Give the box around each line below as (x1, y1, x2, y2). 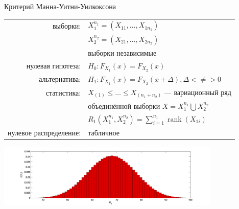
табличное (88, 127, 119, 137)
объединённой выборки (88, 100, 160, 111)
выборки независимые (88, 47, 157, 58)
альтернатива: (39, 74, 81, 84)
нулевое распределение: (8, 127, 81, 137)
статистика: (45, 87, 81, 98)
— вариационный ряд (164, 86, 231, 97)
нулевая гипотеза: (26, 60, 81, 71)
